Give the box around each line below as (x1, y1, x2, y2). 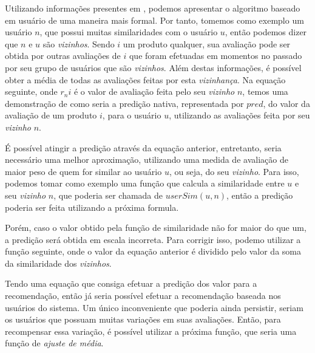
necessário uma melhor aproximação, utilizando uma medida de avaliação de (5, 153, 288, 166)
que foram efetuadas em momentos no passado (129, 49, 302, 62)
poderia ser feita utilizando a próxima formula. (5, 200, 179, 213)
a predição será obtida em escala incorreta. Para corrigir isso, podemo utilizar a (5, 233, 301, 245)
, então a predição (226, 188, 293, 201)
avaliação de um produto (5, 109, 97, 122)
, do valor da (263, 97, 310, 109)
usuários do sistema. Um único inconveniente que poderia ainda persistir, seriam (5, 301, 303, 314)
